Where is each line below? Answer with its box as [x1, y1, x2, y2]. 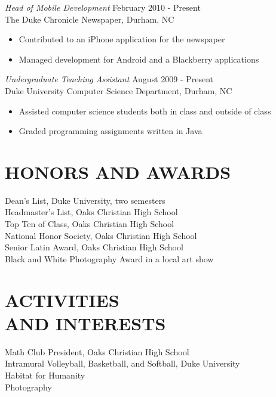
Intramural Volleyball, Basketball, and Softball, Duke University [5, 357, 240, 370]
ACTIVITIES [5, 287, 119, 312]
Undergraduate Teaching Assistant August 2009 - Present [5, 73, 214, 85]
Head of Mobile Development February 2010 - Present [5, 1, 201, 13]
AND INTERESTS [5, 311, 166, 335]
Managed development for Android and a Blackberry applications [19, 52, 259, 65]
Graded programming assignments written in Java [19, 125, 203, 137]
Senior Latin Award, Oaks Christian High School [5, 241, 183, 253]
